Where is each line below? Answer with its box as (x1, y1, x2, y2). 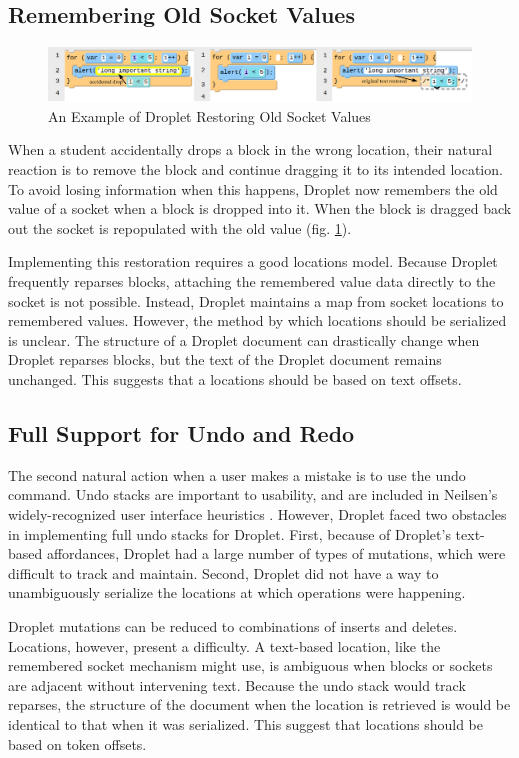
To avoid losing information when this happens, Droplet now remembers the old (8, 178, 498, 199)
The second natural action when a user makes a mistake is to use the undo (8, 464, 466, 485)
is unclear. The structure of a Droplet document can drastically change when (8, 329, 480, 350)
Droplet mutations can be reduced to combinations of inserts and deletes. (8, 615, 458, 636)
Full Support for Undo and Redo (8, 417, 355, 448)
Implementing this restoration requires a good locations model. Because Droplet (8, 251, 498, 272)
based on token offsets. (8, 733, 147, 754)
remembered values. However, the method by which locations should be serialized (8, 310, 507, 331)
